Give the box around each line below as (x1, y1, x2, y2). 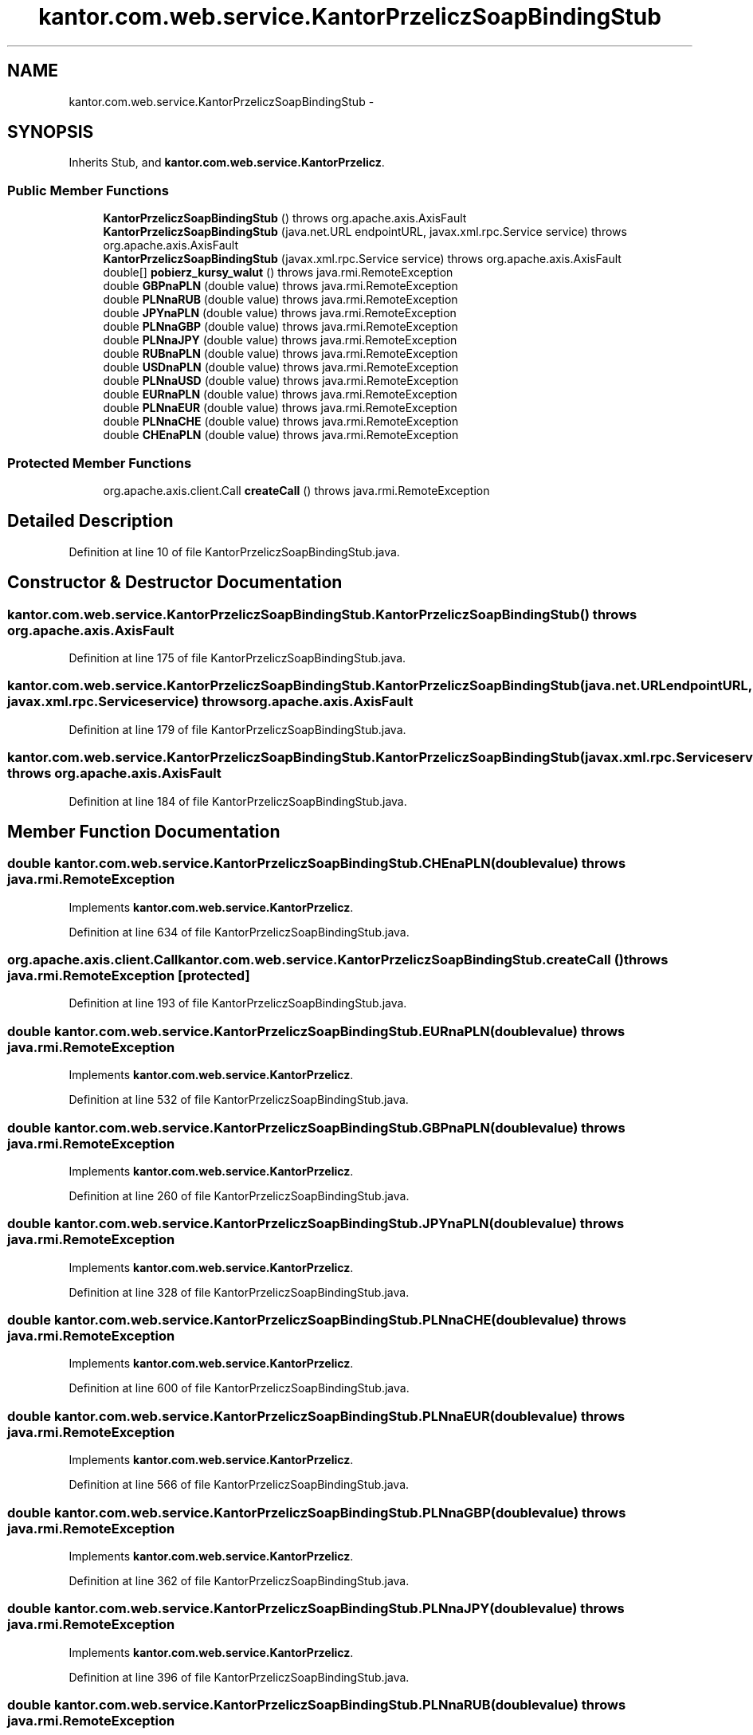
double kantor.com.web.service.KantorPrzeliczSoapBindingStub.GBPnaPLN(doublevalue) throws (7, 1119, 626, 1136)
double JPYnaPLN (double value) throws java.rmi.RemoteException (103, 306, 457, 320)
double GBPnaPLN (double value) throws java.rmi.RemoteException (103, 279, 458, 293)
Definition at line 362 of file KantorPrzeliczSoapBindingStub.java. (69, 1573, 410, 1588)
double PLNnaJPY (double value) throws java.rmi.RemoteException (103, 333, 457, 347)
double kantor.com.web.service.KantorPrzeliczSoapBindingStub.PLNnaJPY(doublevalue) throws (7, 1600, 625, 1617)
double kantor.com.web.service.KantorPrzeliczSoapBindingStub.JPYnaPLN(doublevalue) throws (7, 1215, 625, 1232)
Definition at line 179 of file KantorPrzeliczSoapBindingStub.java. (69, 722, 406, 736)
